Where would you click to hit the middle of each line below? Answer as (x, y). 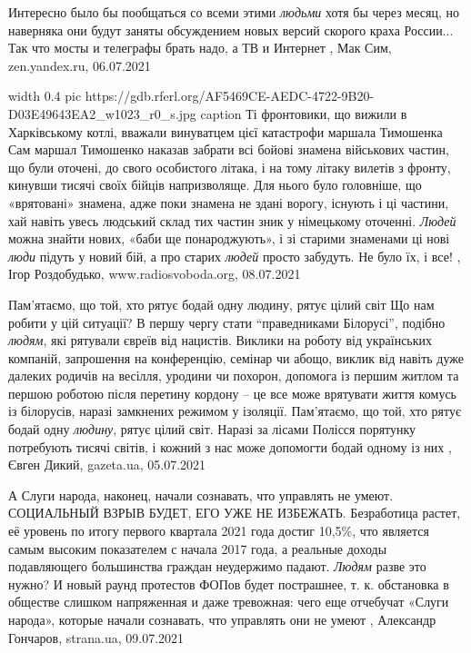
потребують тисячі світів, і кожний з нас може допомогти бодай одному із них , (230, 446)
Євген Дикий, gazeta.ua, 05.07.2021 (107, 465)
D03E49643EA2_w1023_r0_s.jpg (102, 113)
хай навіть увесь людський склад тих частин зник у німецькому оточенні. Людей (232, 220)
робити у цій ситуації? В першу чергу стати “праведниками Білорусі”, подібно (227, 322)
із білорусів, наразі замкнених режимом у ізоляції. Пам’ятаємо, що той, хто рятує (235, 411)
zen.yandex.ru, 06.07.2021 (80, 65)
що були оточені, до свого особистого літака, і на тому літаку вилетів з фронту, (230, 167)
